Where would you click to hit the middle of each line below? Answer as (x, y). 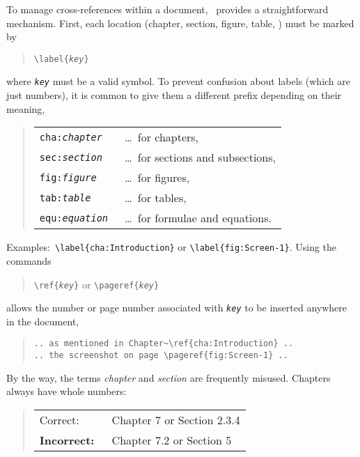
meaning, (26, 108)
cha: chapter (71, 137)
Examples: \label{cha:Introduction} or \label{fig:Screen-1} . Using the (172, 247)
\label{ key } (61, 59)
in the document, (43, 321)
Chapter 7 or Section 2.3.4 (176, 419)
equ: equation (74, 218)
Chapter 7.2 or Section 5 (172, 440)
